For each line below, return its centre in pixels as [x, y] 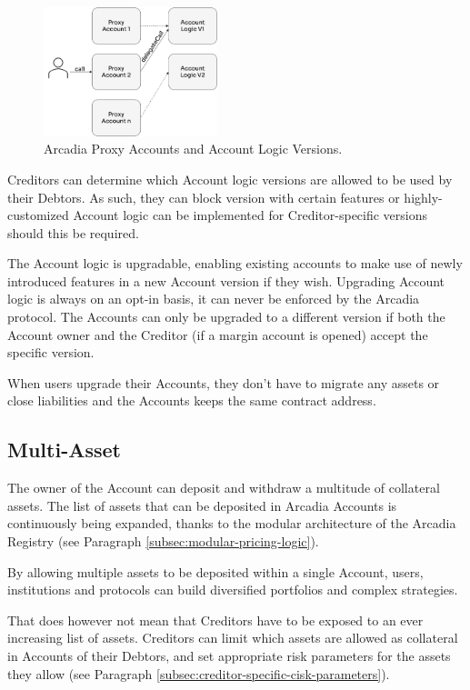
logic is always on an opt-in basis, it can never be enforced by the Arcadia [214, 299]
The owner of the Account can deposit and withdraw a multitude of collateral [224, 488]
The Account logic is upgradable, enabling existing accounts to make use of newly [235, 263]
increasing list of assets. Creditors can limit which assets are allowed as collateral [233, 638]
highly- [423, 197]
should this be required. [73, 232]
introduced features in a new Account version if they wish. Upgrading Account [226, 280]
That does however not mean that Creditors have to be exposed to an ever [215, 620]
